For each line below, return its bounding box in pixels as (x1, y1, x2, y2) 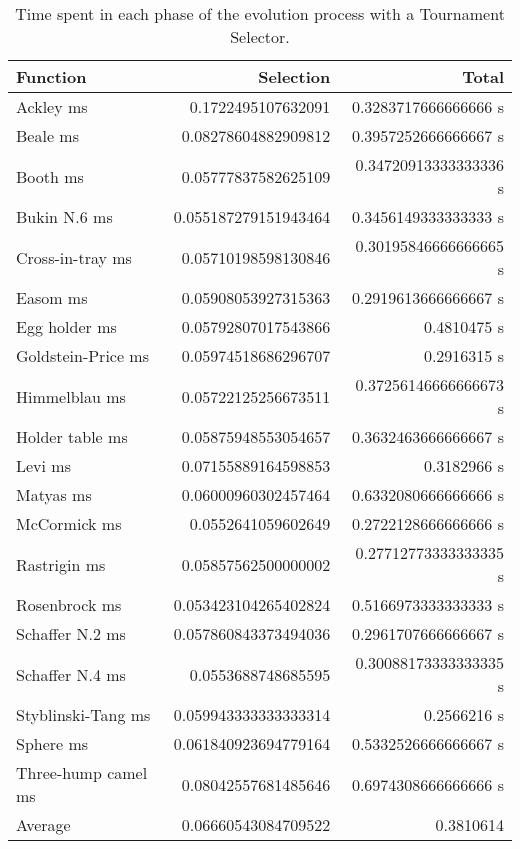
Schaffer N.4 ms (16, 662, 126, 686)
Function (16, 65, 87, 88)
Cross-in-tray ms (16, 245, 132, 269)
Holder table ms (16, 425, 128, 448)
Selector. (230, 25, 290, 48)
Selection (258, 65, 331, 88)
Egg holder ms (16, 315, 117, 338)
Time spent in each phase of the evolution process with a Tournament (15, 2, 505, 25)
